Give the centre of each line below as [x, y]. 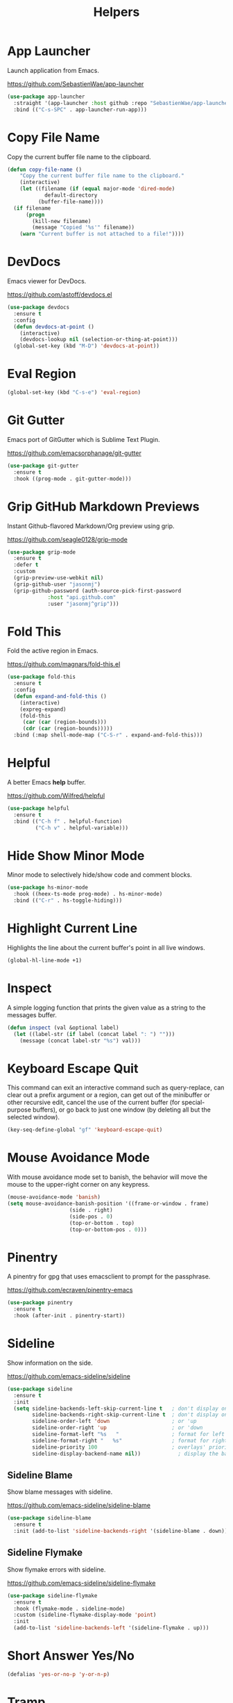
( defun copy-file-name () [44, 170]
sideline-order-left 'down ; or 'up [114, 1422]
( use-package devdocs [38, 307]
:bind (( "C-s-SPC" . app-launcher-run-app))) [80, 109]
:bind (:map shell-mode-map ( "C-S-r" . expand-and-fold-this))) [108, 735]
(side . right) [91, 1210]
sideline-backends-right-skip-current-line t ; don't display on [130, 1415]
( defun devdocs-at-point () [54, 327]
